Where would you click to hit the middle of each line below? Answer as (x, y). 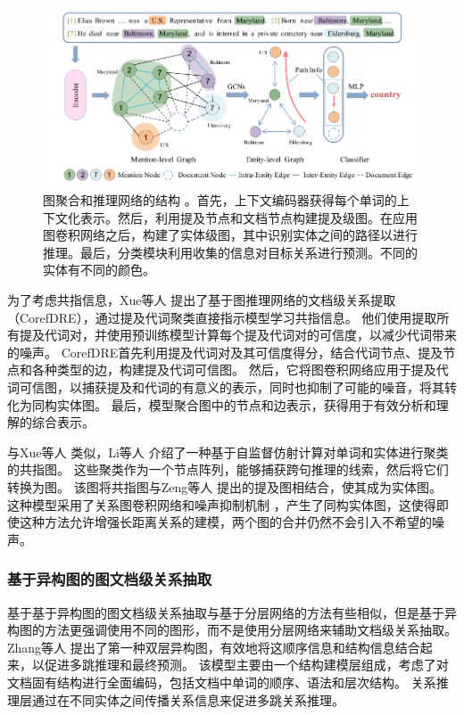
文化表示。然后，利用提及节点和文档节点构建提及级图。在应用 (236, 217)
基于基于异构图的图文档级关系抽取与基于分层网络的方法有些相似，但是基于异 (232, 612)
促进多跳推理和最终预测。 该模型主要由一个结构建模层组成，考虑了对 (246, 665)
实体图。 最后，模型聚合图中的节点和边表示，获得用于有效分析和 (246, 404)
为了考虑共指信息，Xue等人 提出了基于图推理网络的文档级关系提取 (202, 300)
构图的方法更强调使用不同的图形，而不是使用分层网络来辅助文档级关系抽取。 (232, 630)
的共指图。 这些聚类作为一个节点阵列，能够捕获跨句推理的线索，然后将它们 (228, 469)
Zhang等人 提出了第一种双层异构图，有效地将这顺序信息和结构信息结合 (214, 647)
